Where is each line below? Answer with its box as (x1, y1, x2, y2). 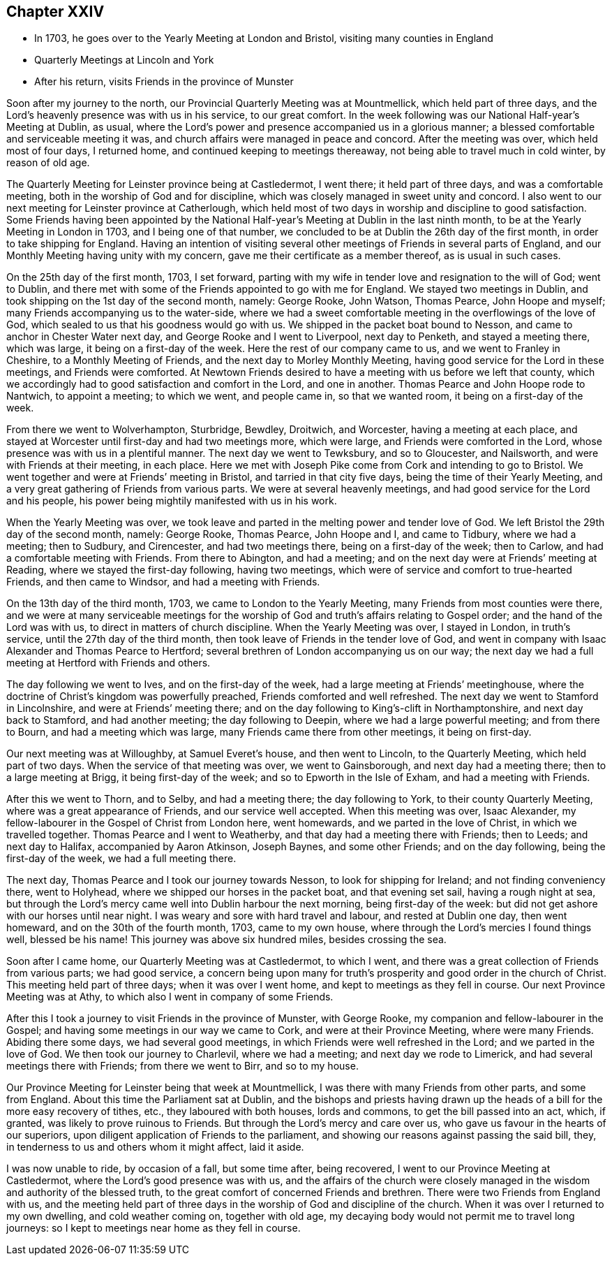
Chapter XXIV (6, 3, 105, 20)
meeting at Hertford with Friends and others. (6, 657, 211, 669)
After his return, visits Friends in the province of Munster (34, 75, 294, 88)
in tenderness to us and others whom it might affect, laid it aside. (6, 1141, 304, 1153)
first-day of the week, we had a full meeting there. (6, 852, 237, 865)
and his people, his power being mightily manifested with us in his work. (6, 495, 337, 507)
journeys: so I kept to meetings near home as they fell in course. (6, 1222, 301, 1234)
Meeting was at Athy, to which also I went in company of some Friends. (6, 991, 334, 1003)
